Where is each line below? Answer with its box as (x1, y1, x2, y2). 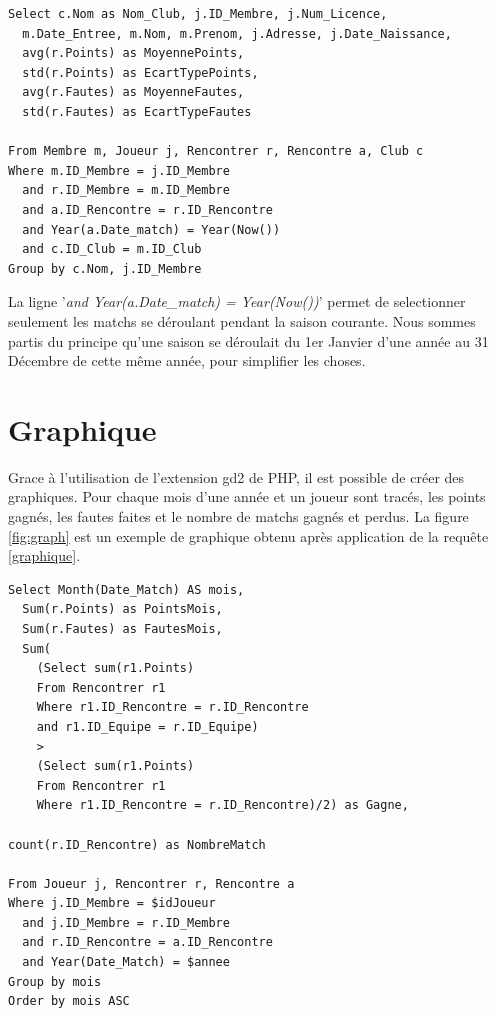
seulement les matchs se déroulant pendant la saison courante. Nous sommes (8, 310, 476, 331)
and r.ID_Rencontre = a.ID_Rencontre (22, 935, 273, 950)
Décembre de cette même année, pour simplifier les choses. (8, 350, 366, 371)
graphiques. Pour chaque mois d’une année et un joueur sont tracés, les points (8, 486, 486, 507)
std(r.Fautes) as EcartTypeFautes (22, 104, 252, 119)
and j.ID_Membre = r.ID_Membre (22, 915, 230, 930)
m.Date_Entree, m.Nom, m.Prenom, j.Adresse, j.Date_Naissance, (22, 26, 452, 41)
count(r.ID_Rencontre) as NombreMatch (8, 837, 266, 852)
